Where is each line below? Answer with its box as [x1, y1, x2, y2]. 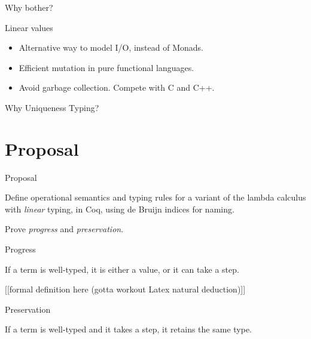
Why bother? [5, 1, 53, 13]
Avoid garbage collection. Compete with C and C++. [19, 81, 215, 94]
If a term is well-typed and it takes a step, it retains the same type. [5, 323, 252, 335]
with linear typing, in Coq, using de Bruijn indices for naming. [5, 202, 234, 215]
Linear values [5, 21, 53, 33]
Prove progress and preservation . [5, 223, 124, 235]
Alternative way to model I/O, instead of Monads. [19, 41, 203, 54]
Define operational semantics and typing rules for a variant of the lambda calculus [5, 191, 306, 204]
